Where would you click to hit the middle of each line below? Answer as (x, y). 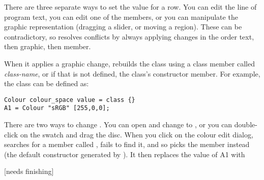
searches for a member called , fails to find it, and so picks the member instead (127, 144)
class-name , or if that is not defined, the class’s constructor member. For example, (132, 73)
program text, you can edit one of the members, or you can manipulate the (121, 16)
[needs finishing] (29, 171)
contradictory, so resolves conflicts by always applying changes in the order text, (129, 36)
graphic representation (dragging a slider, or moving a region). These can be (123, 27)
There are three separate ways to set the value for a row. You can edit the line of (130, 7)
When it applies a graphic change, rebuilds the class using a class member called (129, 63)
